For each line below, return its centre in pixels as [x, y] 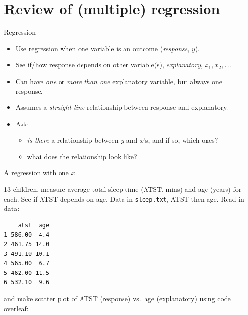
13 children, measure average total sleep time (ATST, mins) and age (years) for [123, 189]
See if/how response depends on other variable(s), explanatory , [109, 65]
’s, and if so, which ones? [181, 140]
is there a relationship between [73, 140]
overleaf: [16, 308]
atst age [34, 225]
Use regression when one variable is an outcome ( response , [103, 48]
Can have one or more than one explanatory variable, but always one [119, 81]
